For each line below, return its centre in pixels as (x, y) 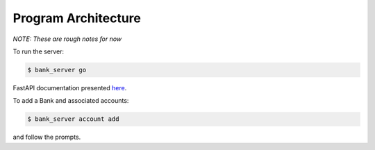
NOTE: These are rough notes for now (67, 39)
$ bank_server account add (73, 119)
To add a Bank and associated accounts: (71, 101)
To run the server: (39, 51)
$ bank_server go (57, 70)
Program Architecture (77, 18)
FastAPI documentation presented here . (70, 87)
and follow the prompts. (47, 137)
